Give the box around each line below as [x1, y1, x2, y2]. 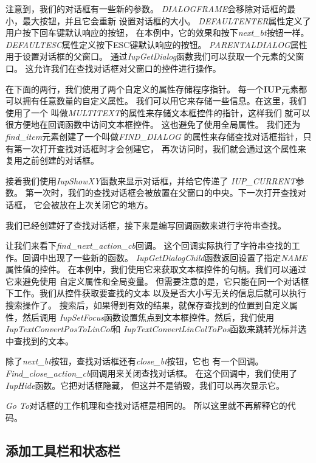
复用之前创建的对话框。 [5, 154, 99, 167]
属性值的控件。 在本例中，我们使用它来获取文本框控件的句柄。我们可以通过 [5, 263, 306, 276]
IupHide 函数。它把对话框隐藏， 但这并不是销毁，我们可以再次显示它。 [5, 378, 285, 391]
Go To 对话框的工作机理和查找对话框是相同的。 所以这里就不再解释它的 [5, 399, 287, 412]
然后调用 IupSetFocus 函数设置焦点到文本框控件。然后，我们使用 [22, 310, 274, 323]
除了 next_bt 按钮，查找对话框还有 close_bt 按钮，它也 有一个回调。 [5, 355, 264, 367]
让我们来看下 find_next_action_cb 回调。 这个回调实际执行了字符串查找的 [5, 239, 292, 252]
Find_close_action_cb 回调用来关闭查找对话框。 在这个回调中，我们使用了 [5, 367, 298, 380]
